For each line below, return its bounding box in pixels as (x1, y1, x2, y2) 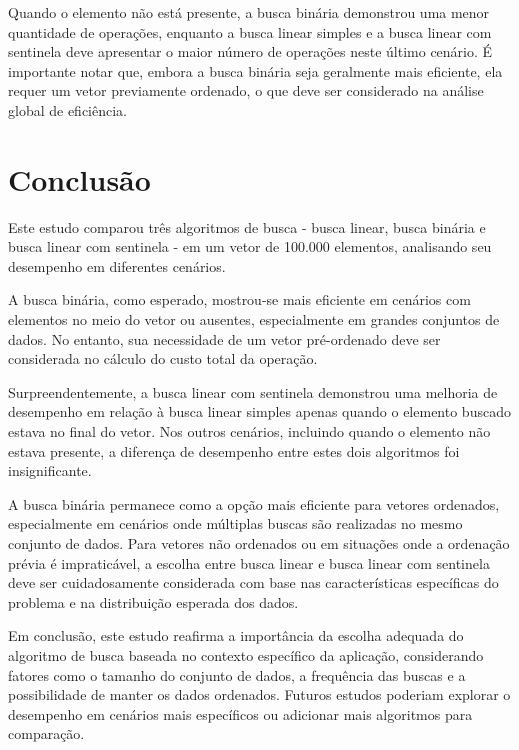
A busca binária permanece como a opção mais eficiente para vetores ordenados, (8, 493, 500, 514)
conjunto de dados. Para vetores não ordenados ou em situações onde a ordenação (8, 533, 510, 553)
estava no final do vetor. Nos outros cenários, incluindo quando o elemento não (8, 421, 491, 442)
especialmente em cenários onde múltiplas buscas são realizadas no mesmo (8, 513, 463, 534)
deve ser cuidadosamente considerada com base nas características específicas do (8, 572, 499, 593)
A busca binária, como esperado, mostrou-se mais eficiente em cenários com (8, 289, 471, 310)
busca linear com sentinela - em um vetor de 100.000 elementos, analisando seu (8, 236, 492, 257)
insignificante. (8, 460, 92, 481)
